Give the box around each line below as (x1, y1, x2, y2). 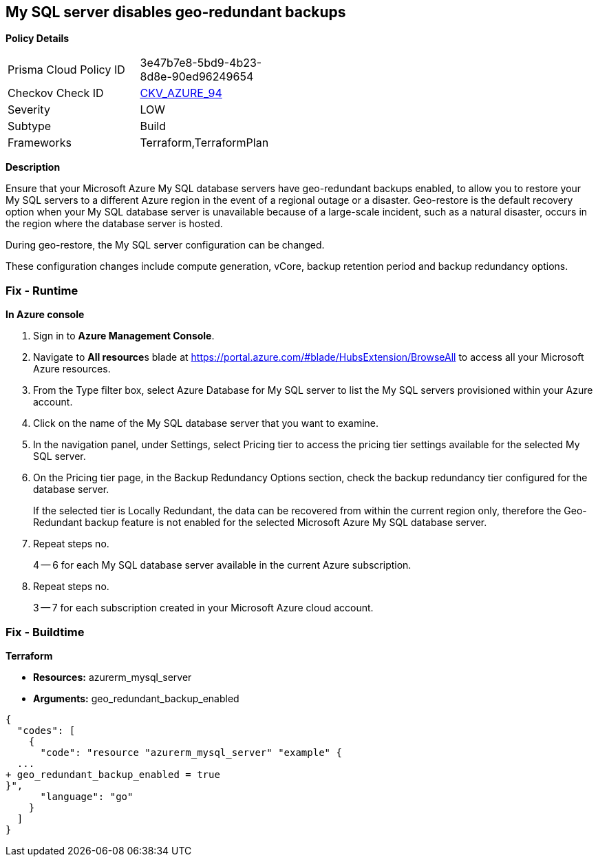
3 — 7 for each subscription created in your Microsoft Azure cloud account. (33, 602, 374, 614)
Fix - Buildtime (6, 624, 85, 639)
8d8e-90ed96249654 (140, 70, 254, 84)
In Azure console (6, 308, 85, 321)
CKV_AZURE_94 (140, 86, 222, 101)
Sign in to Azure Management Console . (33, 330, 215, 342)
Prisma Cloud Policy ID (8, 63, 125, 77)
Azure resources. (33, 363, 111, 375)
